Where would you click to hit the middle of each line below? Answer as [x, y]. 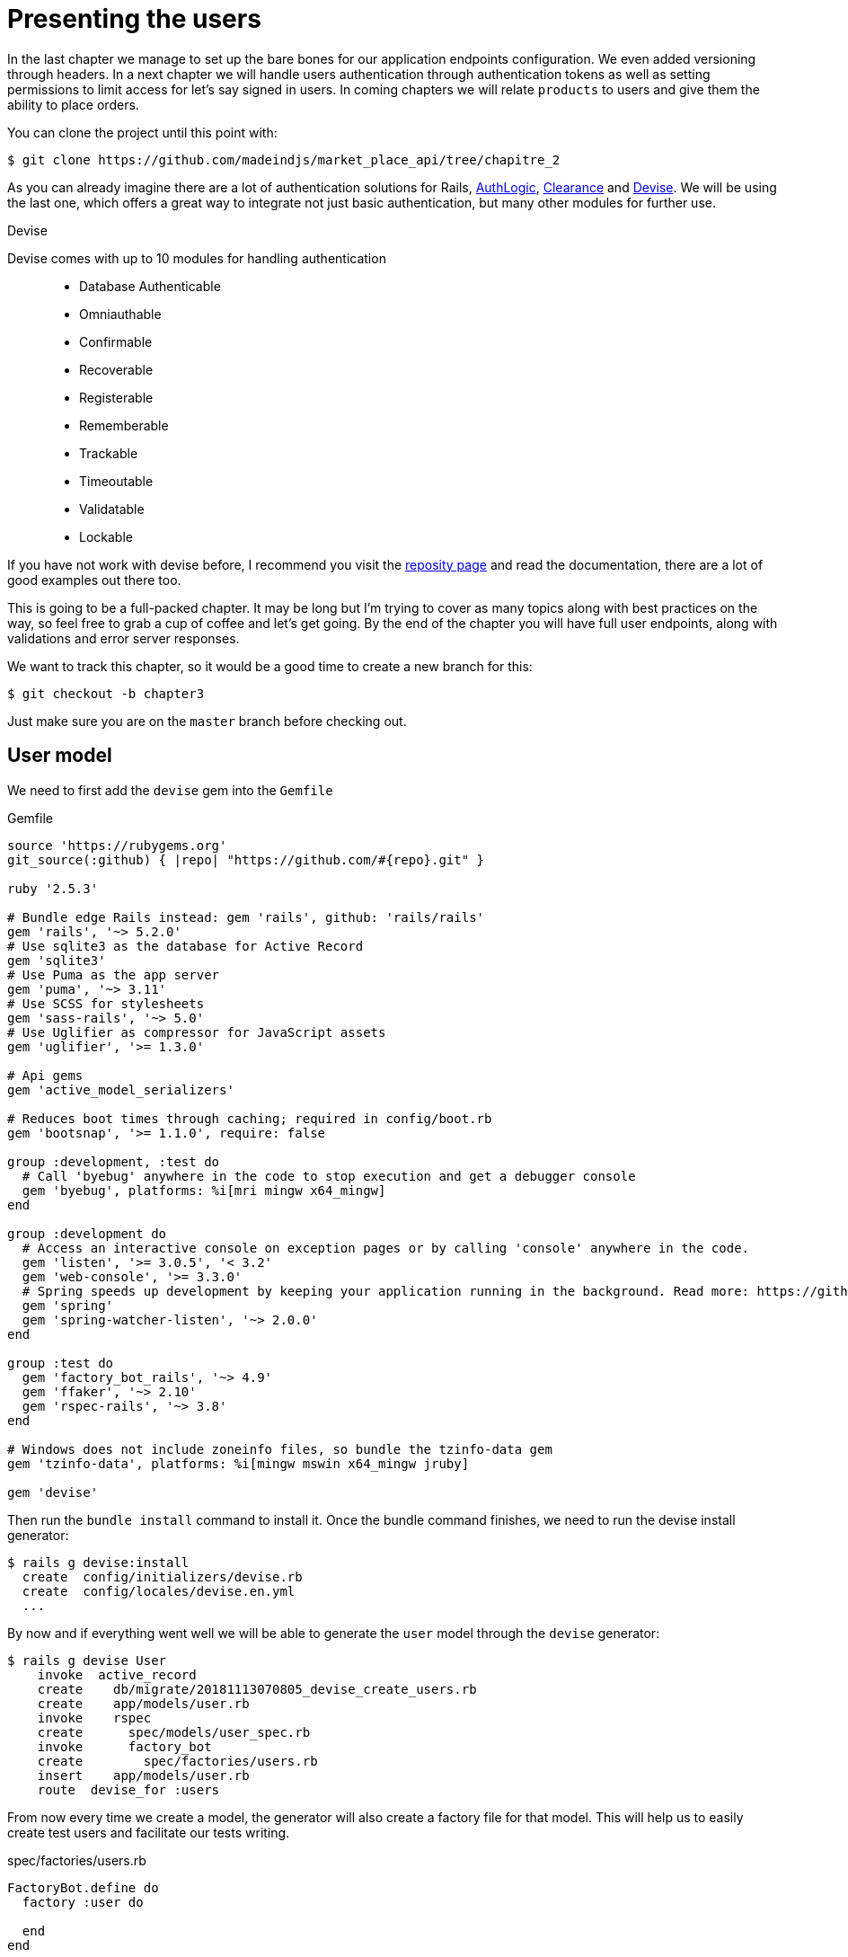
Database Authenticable [150, 286]
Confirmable [116, 341]
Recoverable [116, 369]
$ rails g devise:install [98, 1562]
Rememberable [124, 425]
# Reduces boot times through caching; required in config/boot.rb [250, 1118]
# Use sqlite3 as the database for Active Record [185, 946]
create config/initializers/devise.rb [162, 1576]
